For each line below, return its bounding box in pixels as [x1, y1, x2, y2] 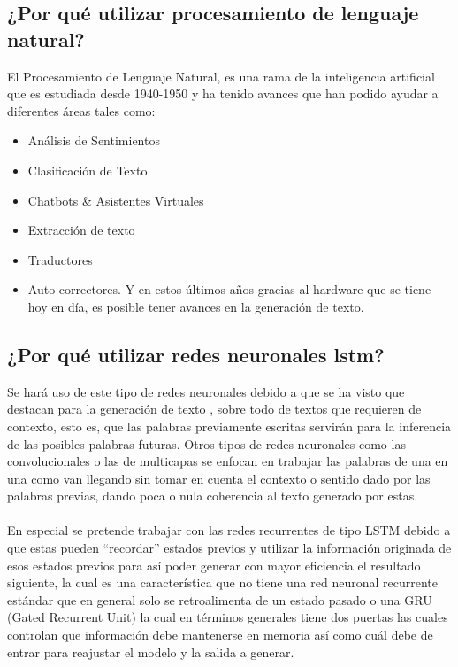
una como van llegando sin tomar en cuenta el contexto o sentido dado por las [7, 469, 431, 487]
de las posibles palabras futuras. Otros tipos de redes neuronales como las [7, 434, 406, 453]
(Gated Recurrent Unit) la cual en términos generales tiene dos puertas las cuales [7, 608, 448, 626]
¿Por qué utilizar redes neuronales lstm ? [7, 340, 385, 368]
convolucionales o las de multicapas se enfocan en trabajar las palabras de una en [7, 452, 448, 470]
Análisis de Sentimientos [27, 131, 160, 150]
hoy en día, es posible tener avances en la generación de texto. [27, 297, 364, 315]
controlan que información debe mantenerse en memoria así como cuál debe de [7, 625, 433, 644]
